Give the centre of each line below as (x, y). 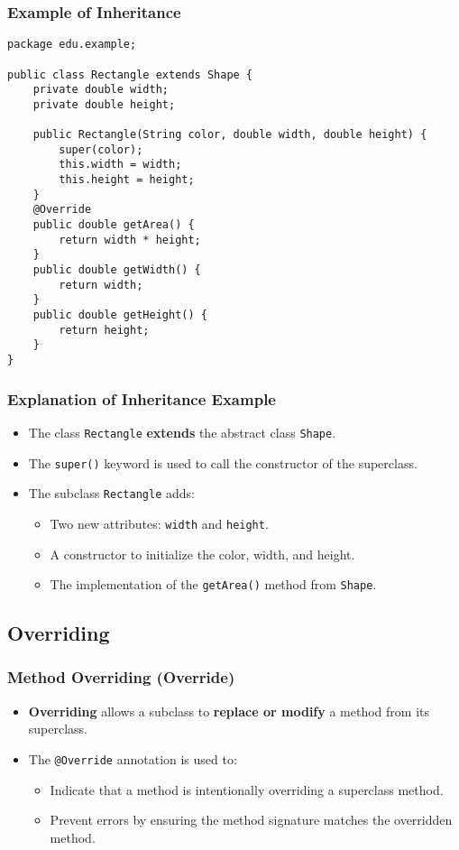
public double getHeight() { (120, 315)
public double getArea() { (114, 225)
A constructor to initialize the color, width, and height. (202, 554)
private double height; (104, 104)
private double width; (101, 90)
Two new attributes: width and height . (159, 523)
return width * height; (130, 240)
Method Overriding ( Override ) (121, 677)
